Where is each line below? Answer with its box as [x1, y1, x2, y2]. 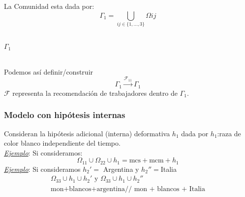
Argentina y [103, 163, 139, 174]
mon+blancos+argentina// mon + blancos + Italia [51, 185, 205, 193]
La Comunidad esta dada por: [4, 1, 94, 11]
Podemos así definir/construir [4, 66, 93, 77]
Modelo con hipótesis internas [4, 109, 125, 121]
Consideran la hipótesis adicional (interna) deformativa [4, 128, 170, 138]
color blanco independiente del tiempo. [4, 138, 121, 148]
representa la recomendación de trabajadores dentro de [12, 87, 178, 98]
